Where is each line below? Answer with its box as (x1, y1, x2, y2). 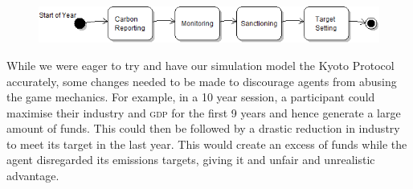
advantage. (6, 167, 59, 184)
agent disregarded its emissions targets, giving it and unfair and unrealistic (6, 151, 375, 168)
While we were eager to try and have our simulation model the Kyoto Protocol (6, 56, 395, 73)
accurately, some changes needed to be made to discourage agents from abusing (6, 72, 397, 89)
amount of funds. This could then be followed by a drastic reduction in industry (6, 120, 400, 137)
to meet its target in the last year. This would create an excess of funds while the (6, 135, 407, 152)
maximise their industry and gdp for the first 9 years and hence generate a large (6, 104, 401, 121)
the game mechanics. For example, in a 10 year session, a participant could (6, 88, 375, 105)
